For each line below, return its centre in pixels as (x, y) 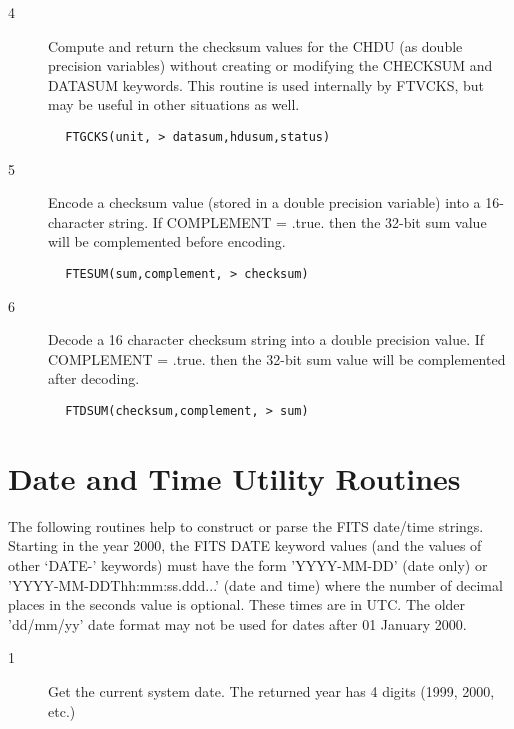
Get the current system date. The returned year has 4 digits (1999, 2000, (271, 690)
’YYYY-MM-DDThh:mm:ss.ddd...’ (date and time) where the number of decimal (255, 584)
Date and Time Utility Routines (234, 477)
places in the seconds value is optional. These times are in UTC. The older (237, 604)
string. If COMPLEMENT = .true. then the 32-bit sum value (298, 221)
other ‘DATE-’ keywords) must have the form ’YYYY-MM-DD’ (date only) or (248, 565)
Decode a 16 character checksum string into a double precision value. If (266, 339)
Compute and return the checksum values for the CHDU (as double (255, 45)
